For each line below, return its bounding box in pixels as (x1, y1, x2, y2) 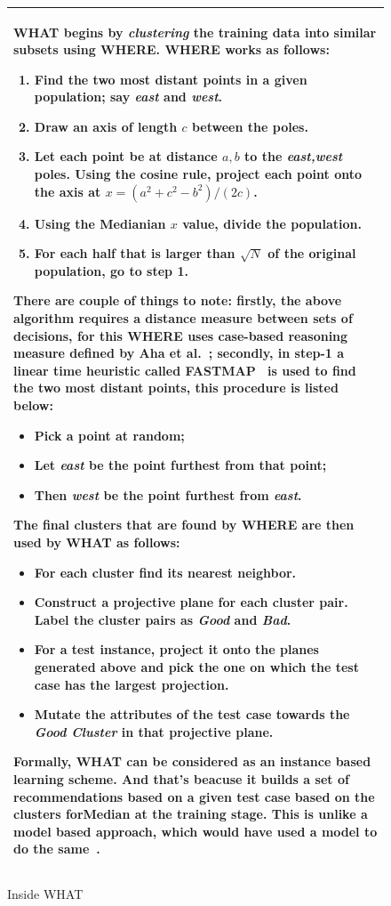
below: (13, 396, 53, 414)
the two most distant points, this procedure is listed (13, 378, 339, 397)
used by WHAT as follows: (13, 532, 180, 551)
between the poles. (191, 117, 308, 135)
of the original (267, 244, 356, 263)
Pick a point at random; (34, 425, 185, 444)
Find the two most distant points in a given (34, 69, 307, 88)
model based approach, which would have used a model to (13, 821, 378, 840)
